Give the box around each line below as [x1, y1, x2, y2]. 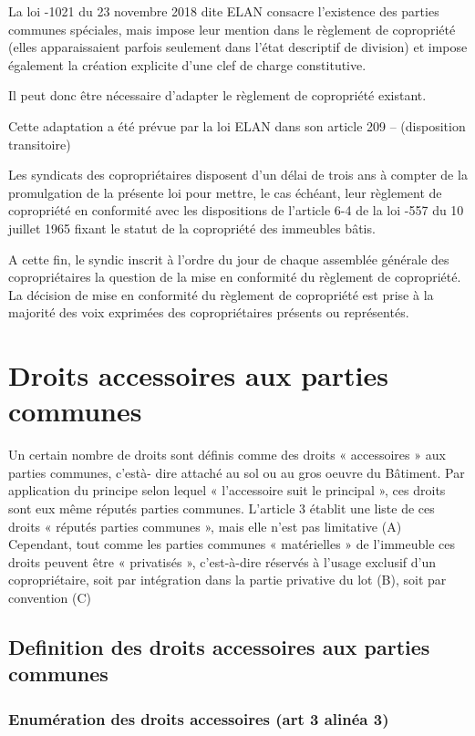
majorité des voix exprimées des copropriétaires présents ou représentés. [8, 303, 409, 322]
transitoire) [8, 134, 71, 153]
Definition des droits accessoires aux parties [8, 632, 430, 660]
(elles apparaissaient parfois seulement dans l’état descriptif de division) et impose [8, 37, 468, 57]
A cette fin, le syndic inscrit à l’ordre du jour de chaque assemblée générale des [8, 249, 449, 268]
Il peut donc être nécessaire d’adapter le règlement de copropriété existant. [8, 86, 427, 105]
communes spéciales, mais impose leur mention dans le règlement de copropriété [8, 19, 456, 38]
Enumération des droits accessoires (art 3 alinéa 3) [8, 707, 389, 730]
